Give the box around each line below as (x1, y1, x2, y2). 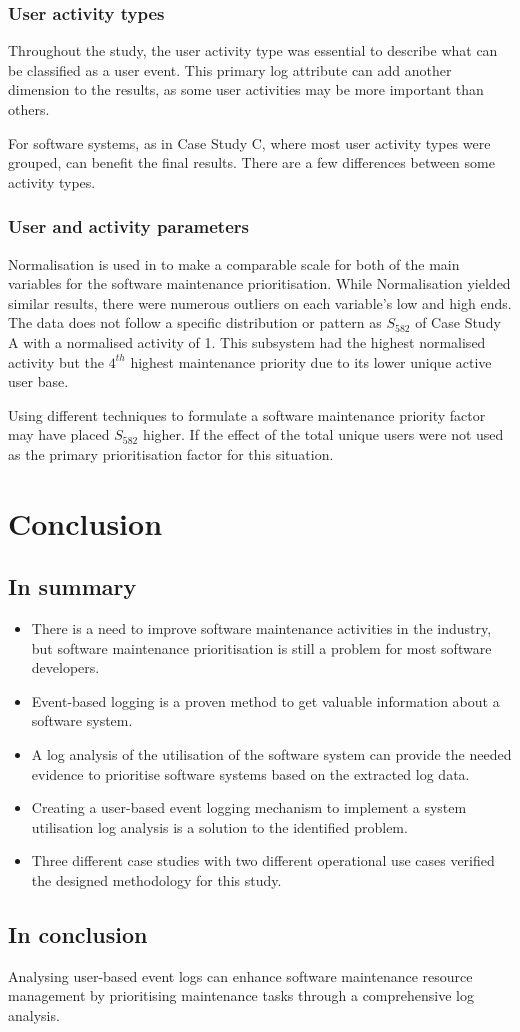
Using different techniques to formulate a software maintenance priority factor (8, 404, 486, 425)
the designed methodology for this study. (31, 870, 282, 891)
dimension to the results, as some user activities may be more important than (8, 79, 484, 100)
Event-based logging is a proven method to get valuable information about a (31, 690, 500, 711)
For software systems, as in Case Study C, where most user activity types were (8, 132, 491, 153)
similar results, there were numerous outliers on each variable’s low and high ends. (8, 292, 512, 313)
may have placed (8, 424, 110, 445)
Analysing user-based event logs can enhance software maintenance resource (8, 965, 473, 986)
